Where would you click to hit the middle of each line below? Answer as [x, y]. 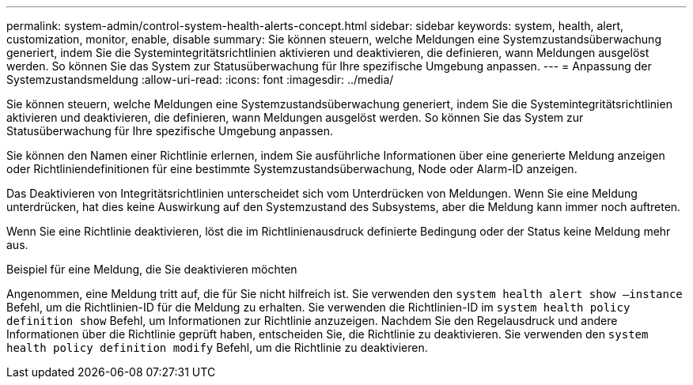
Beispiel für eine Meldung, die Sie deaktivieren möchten [152, 269]
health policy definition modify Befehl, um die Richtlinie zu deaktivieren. [217, 347]
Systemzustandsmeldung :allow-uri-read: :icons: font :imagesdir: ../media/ [200, 79]
